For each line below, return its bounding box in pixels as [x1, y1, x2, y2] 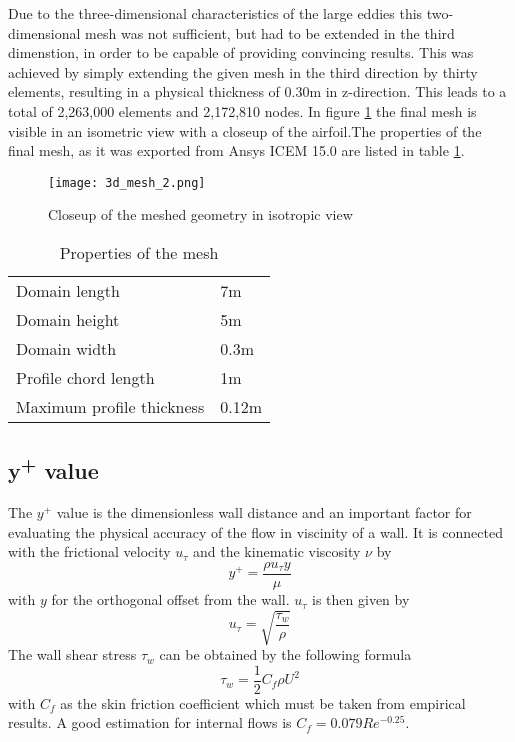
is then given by [312, 589, 410, 610]
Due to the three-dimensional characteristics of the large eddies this [8, 3, 423, 23]
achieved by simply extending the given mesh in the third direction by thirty [8, 61, 478, 82]
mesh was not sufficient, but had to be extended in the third [85, 22, 455, 43]
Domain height [16, 308, 120, 331]
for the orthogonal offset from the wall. [51, 589, 290, 610]
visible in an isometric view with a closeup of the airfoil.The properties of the [8, 120, 482, 141]
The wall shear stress [8, 644, 137, 665]
